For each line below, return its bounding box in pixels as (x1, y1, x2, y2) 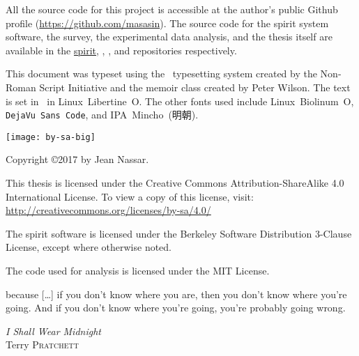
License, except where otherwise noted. (6, 240, 171, 254)
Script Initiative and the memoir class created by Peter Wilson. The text (39, 79, 351, 94)
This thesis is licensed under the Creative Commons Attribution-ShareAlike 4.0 (6, 176, 344, 190)
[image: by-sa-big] (6, 132, 96, 142)
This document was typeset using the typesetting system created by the (6, 66, 317, 81)
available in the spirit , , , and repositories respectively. (6, 42, 237, 57)
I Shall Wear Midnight (6, 323, 101, 338)
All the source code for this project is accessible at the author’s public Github (6, 2, 338, 16)
